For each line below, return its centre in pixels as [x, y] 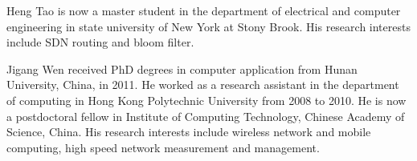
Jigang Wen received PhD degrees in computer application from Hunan [182, 68]
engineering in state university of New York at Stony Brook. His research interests [208, 26]
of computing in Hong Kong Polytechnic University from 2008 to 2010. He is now [206, 100]
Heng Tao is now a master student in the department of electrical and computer [204, 10]
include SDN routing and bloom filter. [100, 42]
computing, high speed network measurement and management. [163, 147]
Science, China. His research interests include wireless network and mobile [189, 132]
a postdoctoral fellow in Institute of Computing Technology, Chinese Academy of [206, 116]
